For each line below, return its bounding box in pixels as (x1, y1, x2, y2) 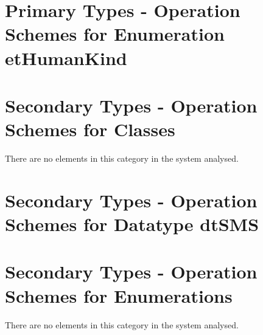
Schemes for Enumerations (5, 283, 233, 308)
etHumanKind (5, 45, 127, 70)
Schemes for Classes (5, 117, 175, 142)
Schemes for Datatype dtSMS (5, 212, 259, 237)
